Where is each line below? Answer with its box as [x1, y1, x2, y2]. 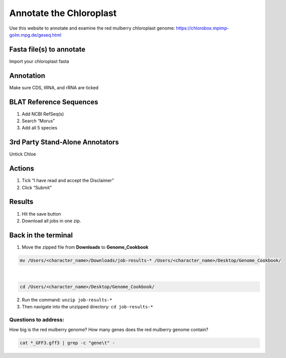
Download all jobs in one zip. [22, 218, 81, 224]
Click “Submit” [22, 185, 52, 191]
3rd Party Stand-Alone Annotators [9, 138, 119, 146]
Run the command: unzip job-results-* [22, 296, 113, 303]
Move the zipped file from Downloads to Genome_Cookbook [22, 244, 149, 250]
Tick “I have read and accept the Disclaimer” [22, 177, 114, 184]
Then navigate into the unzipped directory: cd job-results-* [22, 304, 153, 310]
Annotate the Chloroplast [9, 8, 117, 19]
